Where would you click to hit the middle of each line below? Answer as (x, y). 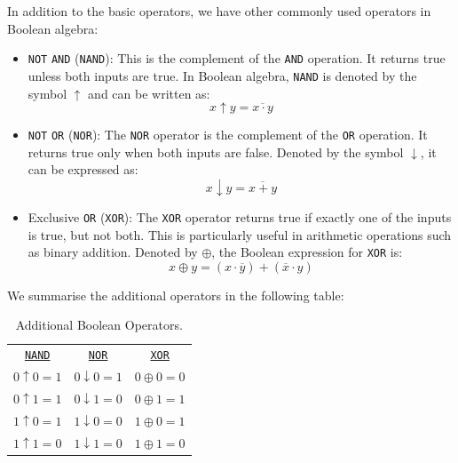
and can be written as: (149, 93)
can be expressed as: (83, 169)
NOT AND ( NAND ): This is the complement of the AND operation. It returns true (237, 58)
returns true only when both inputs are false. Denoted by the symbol (216, 152)
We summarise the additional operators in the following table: (176, 295)
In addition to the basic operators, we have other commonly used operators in (219, 11)
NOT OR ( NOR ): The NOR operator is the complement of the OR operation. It (228, 135)
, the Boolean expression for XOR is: (307, 252)
